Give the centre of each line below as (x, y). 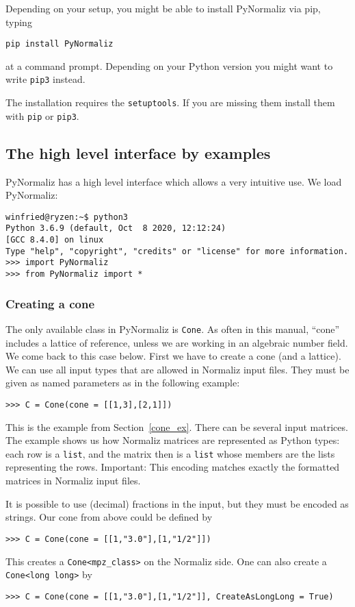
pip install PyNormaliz (60, 44)
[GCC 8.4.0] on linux (55, 240)
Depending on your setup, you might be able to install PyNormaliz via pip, (163, 8)
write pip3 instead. (45, 79)
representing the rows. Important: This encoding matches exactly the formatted (173, 467)
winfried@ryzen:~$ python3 (67, 217)
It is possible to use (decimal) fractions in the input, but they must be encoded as (177, 503)
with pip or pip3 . (42, 115)
